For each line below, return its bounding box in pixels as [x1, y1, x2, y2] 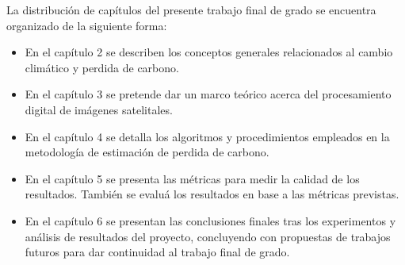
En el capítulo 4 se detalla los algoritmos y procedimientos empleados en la [25, 128, 390, 144]
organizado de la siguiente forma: [6, 17, 167, 33]
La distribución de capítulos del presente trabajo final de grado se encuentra [6, 2, 376, 17]
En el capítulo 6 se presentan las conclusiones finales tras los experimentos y [25, 212, 396, 229]
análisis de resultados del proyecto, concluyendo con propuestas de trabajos [25, 228, 391, 244]
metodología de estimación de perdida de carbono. [25, 144, 269, 160]
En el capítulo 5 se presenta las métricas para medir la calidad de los [25, 170, 360, 186]
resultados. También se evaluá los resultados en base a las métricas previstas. [25, 186, 399, 202]
